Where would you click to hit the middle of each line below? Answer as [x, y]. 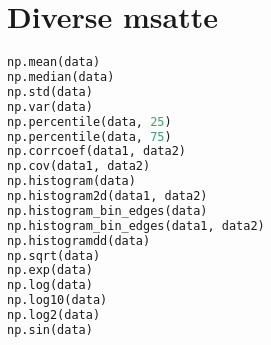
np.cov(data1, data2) [79, 166]
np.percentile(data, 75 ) [89, 136]
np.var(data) [50, 106]
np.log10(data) [57, 300]
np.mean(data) [54, 62]
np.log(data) [50, 285]
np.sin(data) [50, 329]
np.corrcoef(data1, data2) [96, 151]
